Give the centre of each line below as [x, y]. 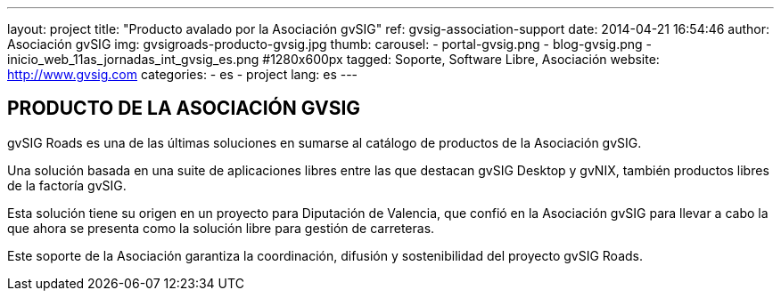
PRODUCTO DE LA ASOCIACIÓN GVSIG [184, 109]
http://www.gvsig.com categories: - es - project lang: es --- [183, 74]
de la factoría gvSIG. [67, 185]
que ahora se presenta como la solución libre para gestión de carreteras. [221, 228]
